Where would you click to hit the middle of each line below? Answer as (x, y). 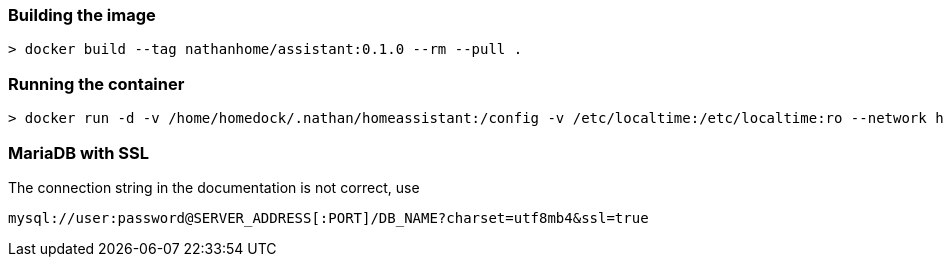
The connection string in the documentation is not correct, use (214, 187)
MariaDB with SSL (79, 152)
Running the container (96, 83)
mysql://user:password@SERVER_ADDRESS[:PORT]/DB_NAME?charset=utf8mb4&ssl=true (328, 217)
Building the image (82, 15)
